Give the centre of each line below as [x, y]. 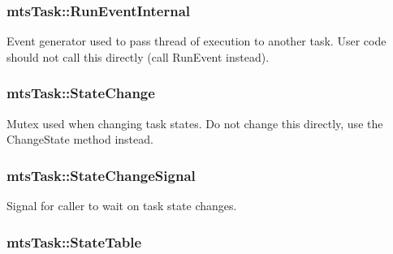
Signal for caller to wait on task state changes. [122, 206]
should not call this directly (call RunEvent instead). [138, 56]
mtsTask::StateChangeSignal [101, 175]
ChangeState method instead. [80, 139]
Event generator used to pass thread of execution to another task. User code [196, 41]
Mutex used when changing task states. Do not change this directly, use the [195, 123]
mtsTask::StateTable [74, 241]
